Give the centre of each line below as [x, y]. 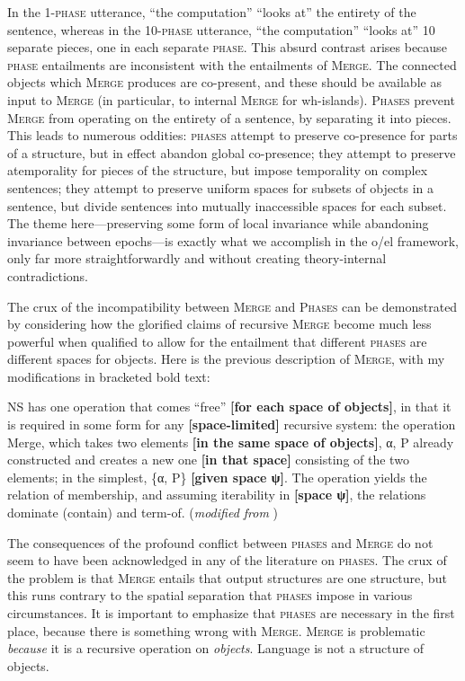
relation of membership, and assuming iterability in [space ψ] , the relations [217, 495]
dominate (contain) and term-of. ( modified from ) [143, 513]
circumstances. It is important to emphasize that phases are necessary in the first [231, 613]
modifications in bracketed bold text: [109, 376]
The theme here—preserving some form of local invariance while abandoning [218, 223]
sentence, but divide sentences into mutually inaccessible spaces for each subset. [227, 205]
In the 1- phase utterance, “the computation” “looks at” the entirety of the [212, 12]
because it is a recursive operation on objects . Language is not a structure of [216, 648]
